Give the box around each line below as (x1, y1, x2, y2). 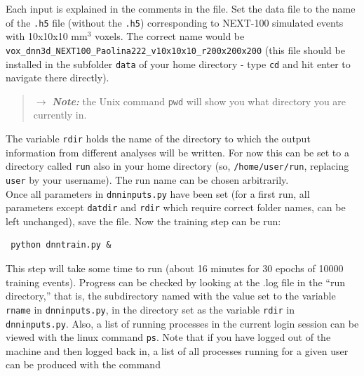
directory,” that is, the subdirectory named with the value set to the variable (6, 288, 336, 303)
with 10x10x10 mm (6, 29, 88, 43)
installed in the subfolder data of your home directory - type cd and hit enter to (6, 56, 351, 71)
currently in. (33, 107, 87, 122)
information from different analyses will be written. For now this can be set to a (6, 145, 349, 159)
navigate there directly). (6, 70, 109, 85)
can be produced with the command (6, 357, 161, 372)
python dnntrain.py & (11, 240, 112, 250)
